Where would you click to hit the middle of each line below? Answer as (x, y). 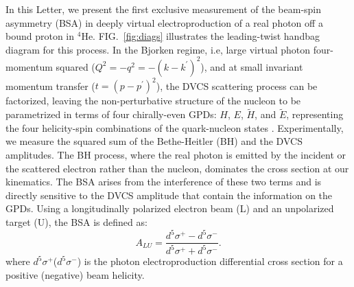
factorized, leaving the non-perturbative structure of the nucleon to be (153, 101)
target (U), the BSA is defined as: (76, 221)
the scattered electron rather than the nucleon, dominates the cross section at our (177, 168)
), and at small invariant (252, 66)
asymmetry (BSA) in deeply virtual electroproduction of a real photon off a (164, 22)
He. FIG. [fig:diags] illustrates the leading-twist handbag (200, 36)
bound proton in (40, 36)
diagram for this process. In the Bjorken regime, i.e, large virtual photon (158, 49)
